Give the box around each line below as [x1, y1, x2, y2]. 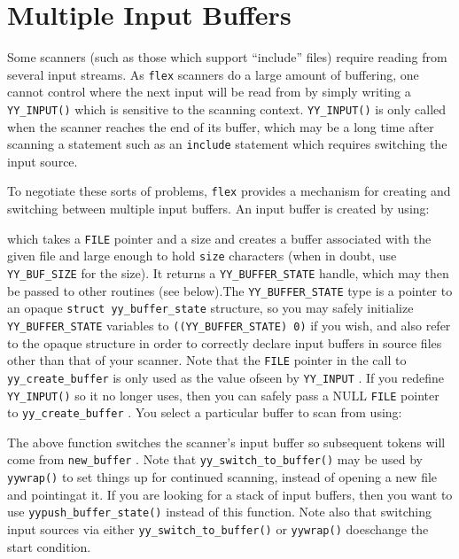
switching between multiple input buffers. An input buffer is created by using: [7, 199, 430, 218]
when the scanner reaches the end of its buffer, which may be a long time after [7, 117, 434, 136]
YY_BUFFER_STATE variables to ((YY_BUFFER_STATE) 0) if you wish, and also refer [7, 316, 451, 334]
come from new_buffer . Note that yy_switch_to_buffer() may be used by [7, 450, 423, 469]
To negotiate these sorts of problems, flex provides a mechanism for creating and [7, 182, 451, 200]
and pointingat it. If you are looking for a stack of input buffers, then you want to [7, 485, 453, 503]
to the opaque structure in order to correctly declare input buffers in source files [7, 333, 442, 352]
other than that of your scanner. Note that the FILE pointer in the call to [7, 351, 407, 369]
